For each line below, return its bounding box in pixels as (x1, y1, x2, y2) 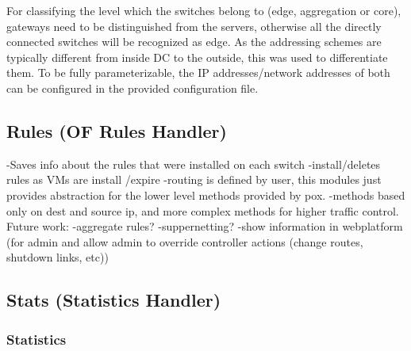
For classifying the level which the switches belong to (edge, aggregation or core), (6, 2, 401, 18)
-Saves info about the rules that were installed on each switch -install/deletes (6, 155, 381, 172)
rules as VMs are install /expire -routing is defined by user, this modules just (6, 171, 382, 188)
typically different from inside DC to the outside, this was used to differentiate (6, 48, 388, 65)
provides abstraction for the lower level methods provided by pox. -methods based (6, 186, 405, 203)
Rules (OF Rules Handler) (6, 118, 227, 143)
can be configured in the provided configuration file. (6, 79, 259, 96)
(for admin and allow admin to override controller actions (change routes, (6, 233, 363, 250)
